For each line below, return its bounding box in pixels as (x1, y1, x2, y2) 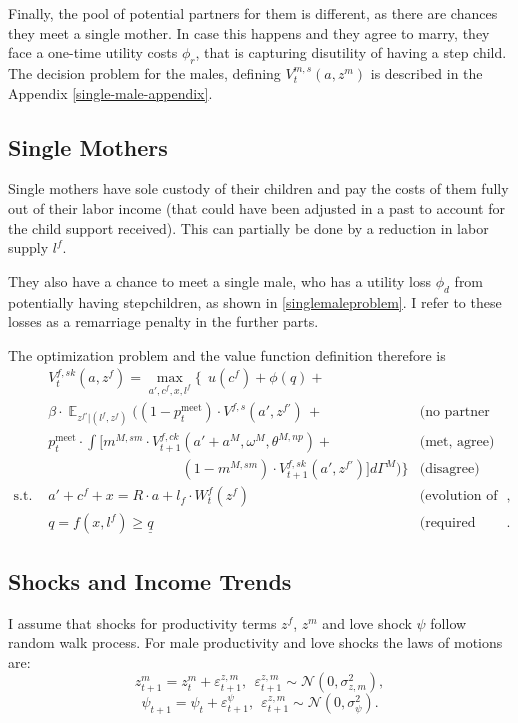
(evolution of (419, 489, 498, 504)
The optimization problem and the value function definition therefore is (8, 344, 446, 365)
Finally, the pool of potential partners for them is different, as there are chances (8, 3, 498, 23)
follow (430, 612, 467, 633)
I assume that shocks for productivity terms (8, 612, 277, 633)
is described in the (370, 62, 483, 83)
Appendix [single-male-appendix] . (8, 82, 213, 103)
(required (419, 516, 476, 531)
